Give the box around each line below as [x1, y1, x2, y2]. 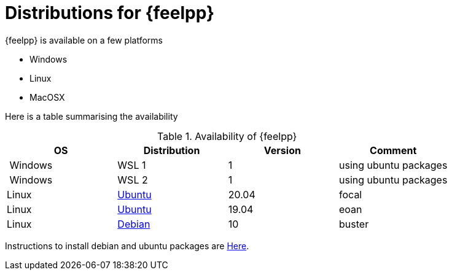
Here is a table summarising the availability [5, 110, 178, 122]
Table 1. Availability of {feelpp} [157, 130, 297, 142]
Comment [370, 144, 417, 157]
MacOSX [29, 91, 65, 103]
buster [339, 217, 369, 230]
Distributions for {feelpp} [5, 2, 215, 23]
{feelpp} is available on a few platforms [5, 34, 163, 45]
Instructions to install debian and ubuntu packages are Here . [5, 240, 249, 251]
